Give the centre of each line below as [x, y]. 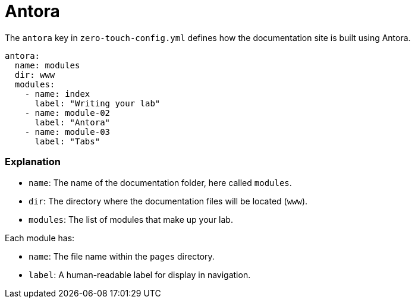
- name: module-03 [67, 132]
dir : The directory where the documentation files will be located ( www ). [168, 201]
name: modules [47, 65]
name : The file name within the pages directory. [122, 256]
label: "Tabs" [67, 141]
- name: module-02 [67, 113]
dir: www [35, 75]
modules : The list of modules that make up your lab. [131, 219]
